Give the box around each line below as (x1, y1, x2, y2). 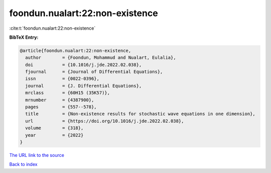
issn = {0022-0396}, (25, 76, 100, 81)
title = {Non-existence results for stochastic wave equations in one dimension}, (25, 111, 255, 117)
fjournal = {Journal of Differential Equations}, (25, 69, 163, 75)
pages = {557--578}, (25, 104, 97, 110)
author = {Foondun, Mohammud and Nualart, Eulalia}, (25, 55, 176, 60)
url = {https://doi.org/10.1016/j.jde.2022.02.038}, (25, 118, 184, 124)
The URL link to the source (9, 152, 65, 158)
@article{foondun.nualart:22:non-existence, (20, 48, 131, 53)
